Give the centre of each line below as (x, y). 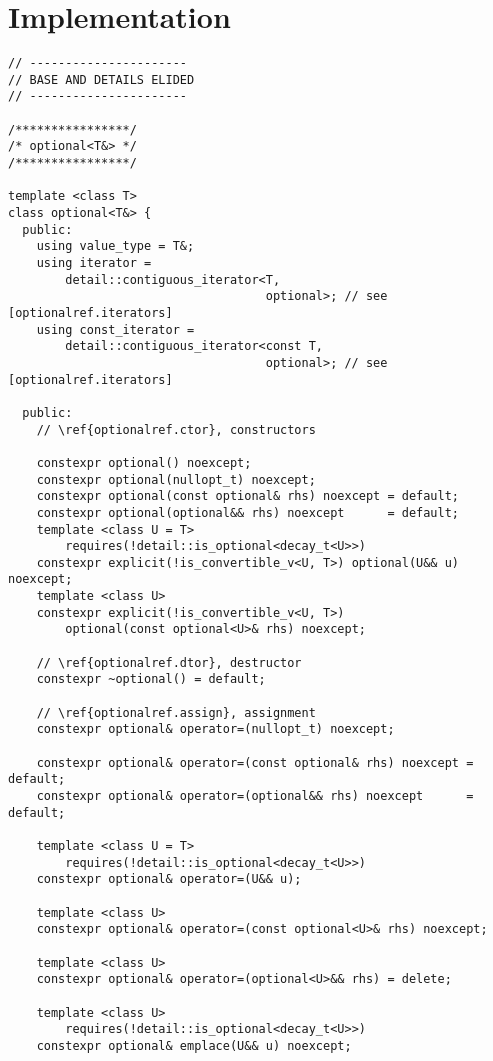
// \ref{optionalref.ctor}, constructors (176, 429)
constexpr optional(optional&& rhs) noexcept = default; (248, 512)
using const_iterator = (115, 329)
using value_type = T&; (115, 246)
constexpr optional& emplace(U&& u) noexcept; (194, 1045)
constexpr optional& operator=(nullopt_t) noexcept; (215, 729)
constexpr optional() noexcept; (144, 462)
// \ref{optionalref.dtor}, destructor (169, 662)
